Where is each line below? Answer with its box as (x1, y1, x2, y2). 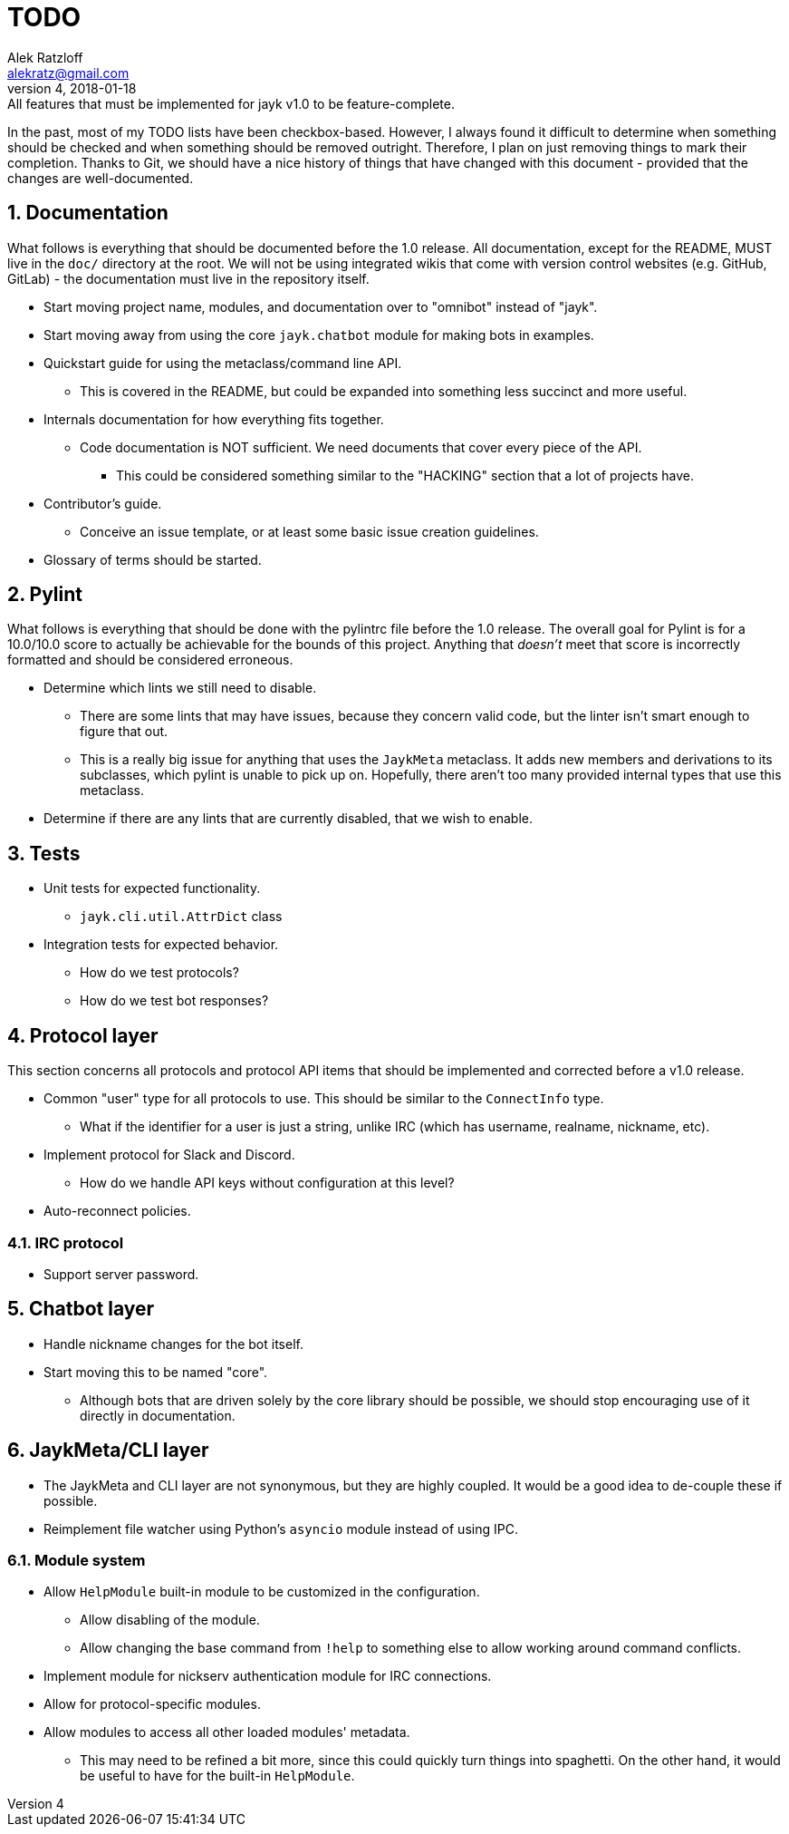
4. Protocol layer (7, 1024, 159, 1047)
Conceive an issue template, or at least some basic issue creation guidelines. (80, 523, 539, 539)
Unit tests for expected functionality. (43, 880, 261, 897)
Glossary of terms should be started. (43, 551, 262, 568)
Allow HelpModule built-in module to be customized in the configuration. (43, 1584, 480, 1600)
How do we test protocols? (80, 965, 239, 981)
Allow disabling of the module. (80, 1612, 260, 1628)
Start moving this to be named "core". (43, 1363, 268, 1380)
